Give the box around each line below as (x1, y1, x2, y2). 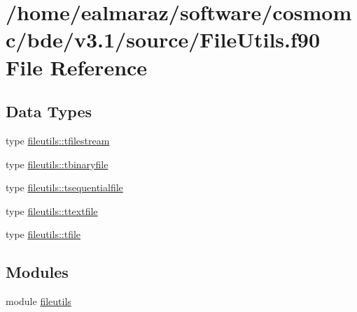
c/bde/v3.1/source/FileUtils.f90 (6, 25, 321, 54)
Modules (6, 261, 69, 283)
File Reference (6, 52, 148, 81)
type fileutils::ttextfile (6, 203, 98, 218)
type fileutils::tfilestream (6, 133, 110, 147)
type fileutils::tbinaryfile (6, 156, 108, 171)
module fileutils (6, 294, 71, 309)
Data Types (6, 101, 92, 122)
